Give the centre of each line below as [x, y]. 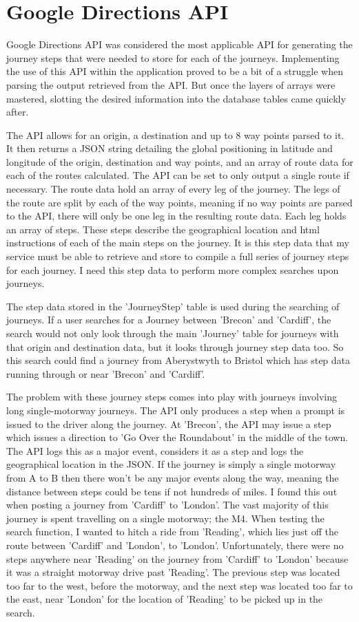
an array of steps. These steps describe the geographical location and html [163, 229]
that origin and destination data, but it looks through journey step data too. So [175, 346]
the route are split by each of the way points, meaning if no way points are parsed [179, 202]
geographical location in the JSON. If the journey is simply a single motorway [171, 464]
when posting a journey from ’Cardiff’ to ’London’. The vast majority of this [167, 505]
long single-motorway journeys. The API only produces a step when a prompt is [176, 410]
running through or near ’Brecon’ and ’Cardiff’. [106, 373]
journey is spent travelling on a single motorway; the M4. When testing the [165, 518]
